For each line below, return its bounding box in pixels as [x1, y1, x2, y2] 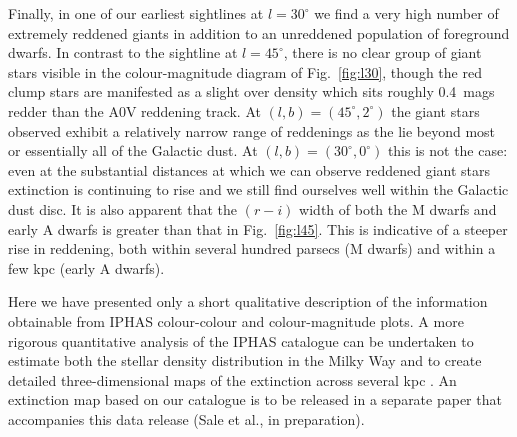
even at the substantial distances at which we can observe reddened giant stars [8, 159, 491, 180]
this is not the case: [387, 140, 508, 161]
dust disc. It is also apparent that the [8, 198, 238, 219]
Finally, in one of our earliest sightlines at [8, 3, 264, 23]
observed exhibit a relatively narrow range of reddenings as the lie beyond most [8, 120, 496, 141]
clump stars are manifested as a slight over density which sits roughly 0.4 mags [8, 81, 495, 102]
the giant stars [391, 100, 480, 121]
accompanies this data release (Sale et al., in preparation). [8, 408, 365, 429]
